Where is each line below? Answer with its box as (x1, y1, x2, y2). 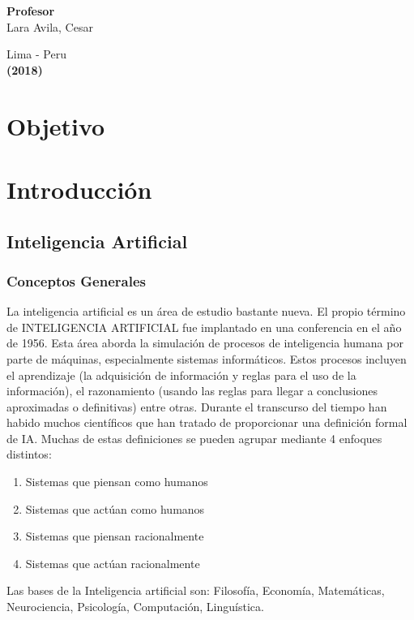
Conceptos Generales (6, 270, 146, 291)
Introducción (6, 172, 152, 205)
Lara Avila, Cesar (6, 18, 93, 35)
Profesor (6, 2, 55, 19)
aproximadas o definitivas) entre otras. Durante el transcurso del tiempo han (6, 398, 387, 415)
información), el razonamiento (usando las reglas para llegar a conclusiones (6, 382, 378, 399)
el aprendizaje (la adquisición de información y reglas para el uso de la (6, 366, 356, 383)
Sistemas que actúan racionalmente (25, 554, 200, 571)
